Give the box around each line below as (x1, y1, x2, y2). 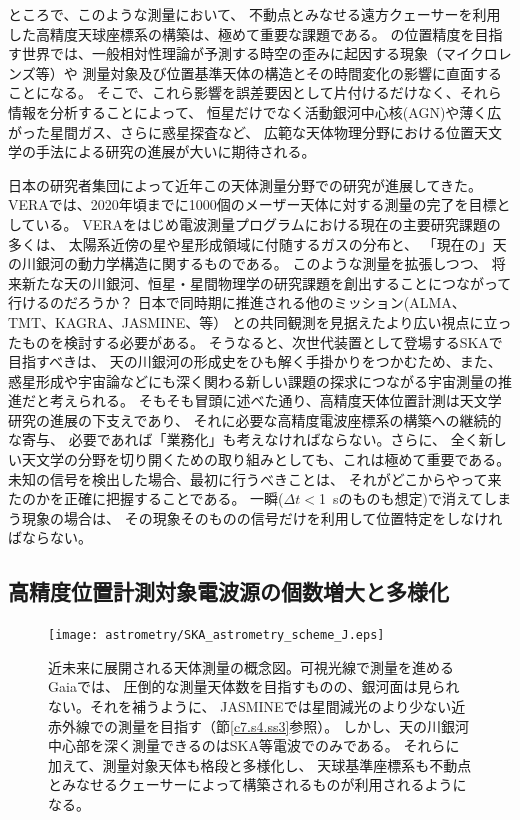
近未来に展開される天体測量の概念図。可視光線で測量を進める (48, 656, 454, 677)
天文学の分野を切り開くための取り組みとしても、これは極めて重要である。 (21, 449, 511, 470)
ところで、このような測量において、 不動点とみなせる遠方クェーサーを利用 (8, 4, 501, 24)
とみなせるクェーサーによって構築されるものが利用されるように (48, 774, 467, 795)
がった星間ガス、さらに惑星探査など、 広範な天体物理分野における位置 (8, 121, 474, 142)
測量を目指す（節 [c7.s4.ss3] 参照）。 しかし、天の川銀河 (117, 715, 470, 736)
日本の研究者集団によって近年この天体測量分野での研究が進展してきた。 (8, 174, 483, 195)
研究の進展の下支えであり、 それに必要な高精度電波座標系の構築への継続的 (8, 409, 502, 430)
